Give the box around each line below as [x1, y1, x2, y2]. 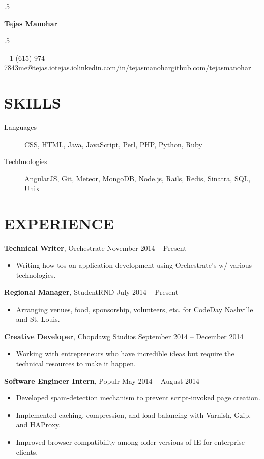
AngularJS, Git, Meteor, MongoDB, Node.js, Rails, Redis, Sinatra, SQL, [24, 173, 251, 183]
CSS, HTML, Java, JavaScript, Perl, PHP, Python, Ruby [24, 139, 202, 149]
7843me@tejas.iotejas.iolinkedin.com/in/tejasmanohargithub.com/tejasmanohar [4, 62, 251, 73]
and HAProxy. [16, 419, 61, 430]
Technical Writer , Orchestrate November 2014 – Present [4, 242, 187, 253]
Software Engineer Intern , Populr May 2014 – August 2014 [4, 375, 200, 386]
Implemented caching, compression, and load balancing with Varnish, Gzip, [16, 409, 251, 420]
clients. [16, 446, 38, 457]
